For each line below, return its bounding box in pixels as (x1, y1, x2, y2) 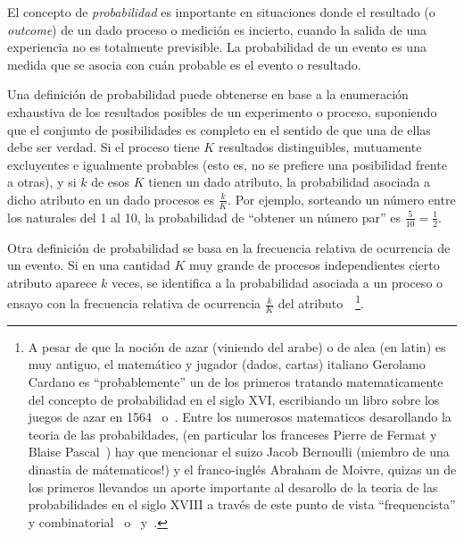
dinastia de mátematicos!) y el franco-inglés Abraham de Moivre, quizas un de (28, 460, 457, 479)
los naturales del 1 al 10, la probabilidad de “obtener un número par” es (7, 207, 402, 226)
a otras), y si (7, 172, 77, 191)
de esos (91, 172, 130, 191)
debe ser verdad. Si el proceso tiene (7, 138, 200, 156)
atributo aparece (7, 273, 97, 291)
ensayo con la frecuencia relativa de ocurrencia (7, 294, 261, 313)
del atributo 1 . (278, 291, 364, 313)
